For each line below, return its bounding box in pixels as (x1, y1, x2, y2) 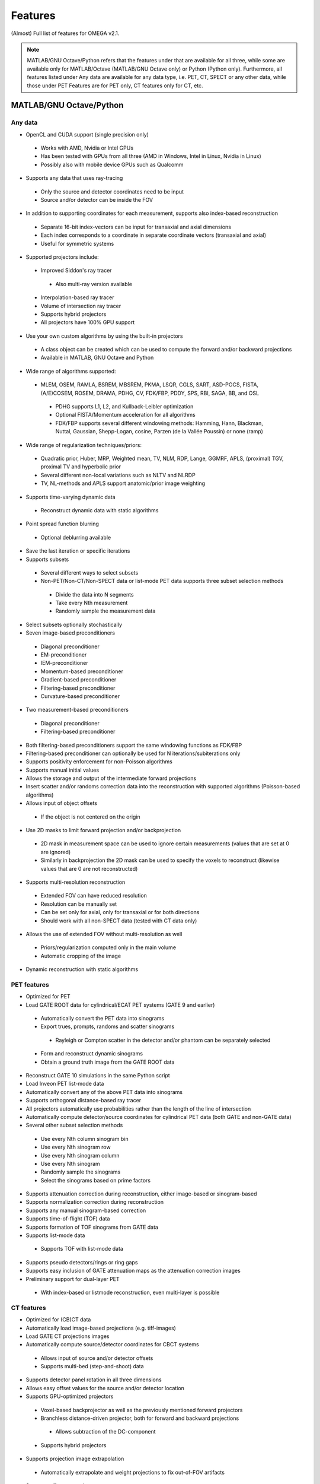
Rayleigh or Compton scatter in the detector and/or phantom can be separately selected (55, 1036, 271, 1044)
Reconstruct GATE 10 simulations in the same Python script (25, 1072, 170, 1079)
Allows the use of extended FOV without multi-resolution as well (25, 930, 183, 937)
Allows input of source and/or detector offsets (40, 1354, 153, 1362)
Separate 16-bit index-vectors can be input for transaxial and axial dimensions (40, 223, 231, 230)
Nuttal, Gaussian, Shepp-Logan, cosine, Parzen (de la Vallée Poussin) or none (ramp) (55, 428, 264, 435)
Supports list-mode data (25, 1232, 85, 1239)
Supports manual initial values (25, 766, 100, 773)
